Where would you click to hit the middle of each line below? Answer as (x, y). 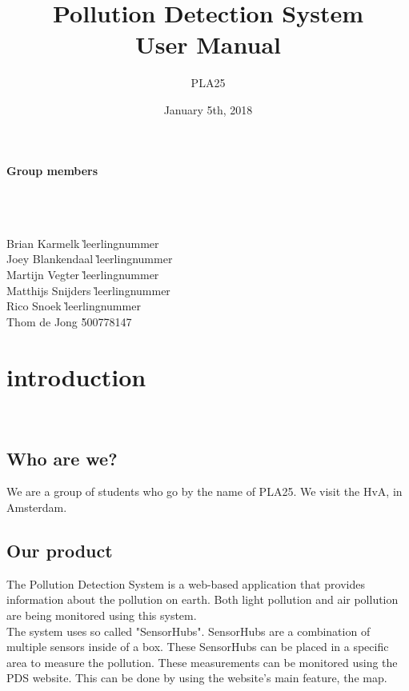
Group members (52, 170)
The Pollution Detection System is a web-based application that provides (186, 583)
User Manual (208, 44)
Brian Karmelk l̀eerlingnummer (83, 243)
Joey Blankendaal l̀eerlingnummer (90, 259)
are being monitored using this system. (102, 615)
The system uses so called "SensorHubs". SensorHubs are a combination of (188, 631)
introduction (76, 376)
